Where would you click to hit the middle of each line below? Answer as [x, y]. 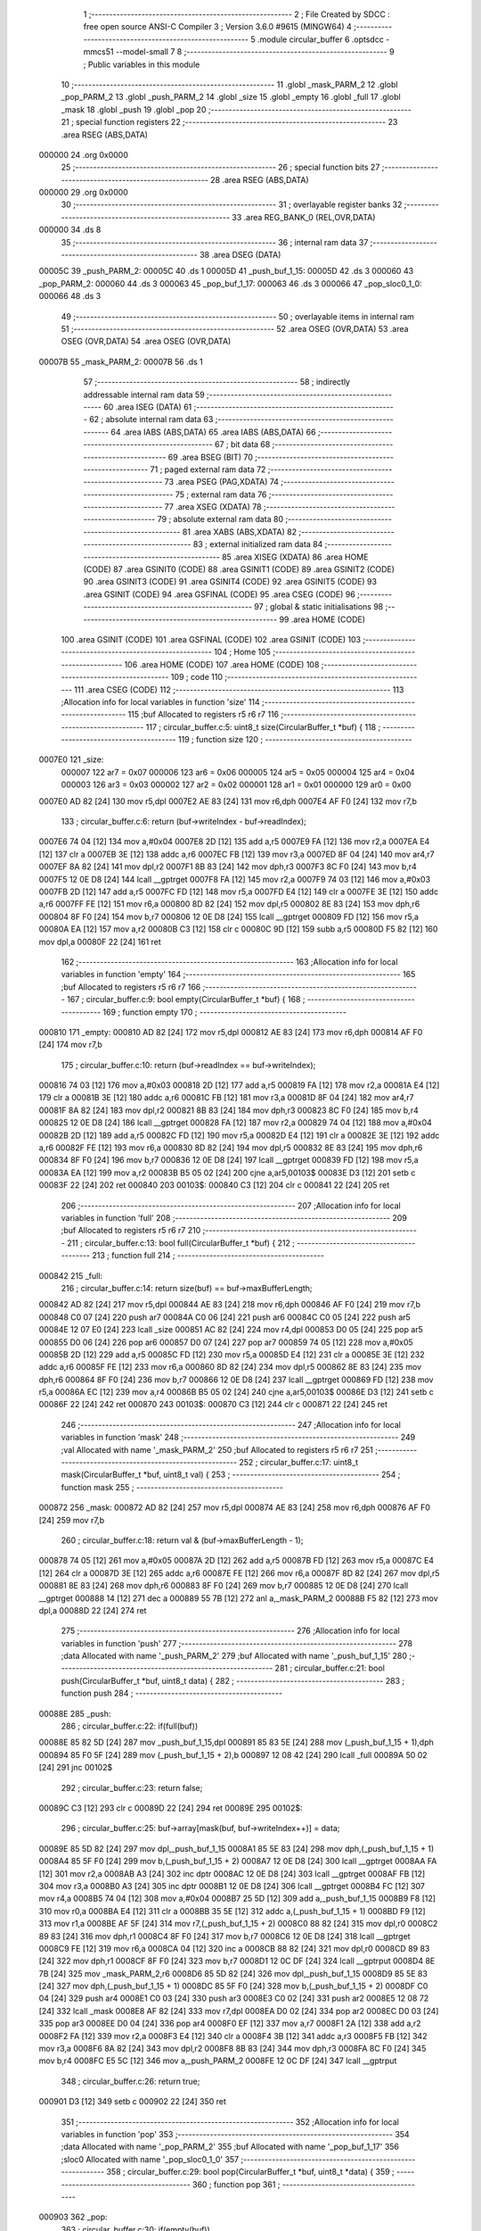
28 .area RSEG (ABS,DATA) [259, 179]
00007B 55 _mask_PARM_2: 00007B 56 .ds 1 [121, 361]
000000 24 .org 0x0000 [84, 154]
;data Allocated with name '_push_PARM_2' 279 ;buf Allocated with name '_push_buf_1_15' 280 [234, 1656]
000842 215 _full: [70, 1275]
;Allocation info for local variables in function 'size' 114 [160, 701]
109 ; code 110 [196, 677]
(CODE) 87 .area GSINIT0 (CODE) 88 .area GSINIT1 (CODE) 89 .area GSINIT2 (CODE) [239, 569]
